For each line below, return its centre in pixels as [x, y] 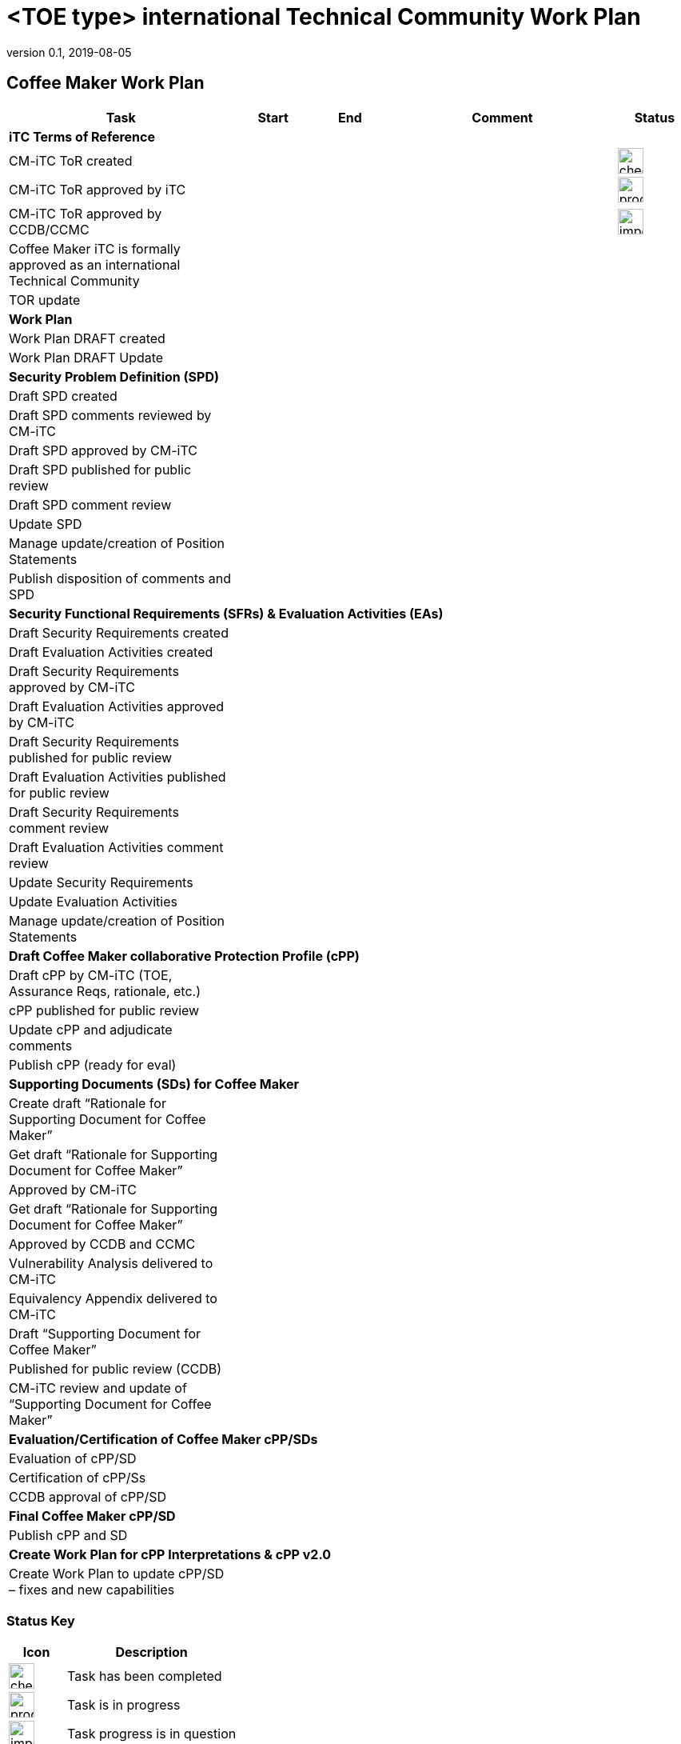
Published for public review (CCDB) [115, 1368]
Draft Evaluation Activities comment [116, 847]
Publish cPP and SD [68, 1535]
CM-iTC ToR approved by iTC [98, 189]
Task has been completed [145, 1676]
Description [151, 1652]
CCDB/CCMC [49, 229]
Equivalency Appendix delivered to [113, 1298]
